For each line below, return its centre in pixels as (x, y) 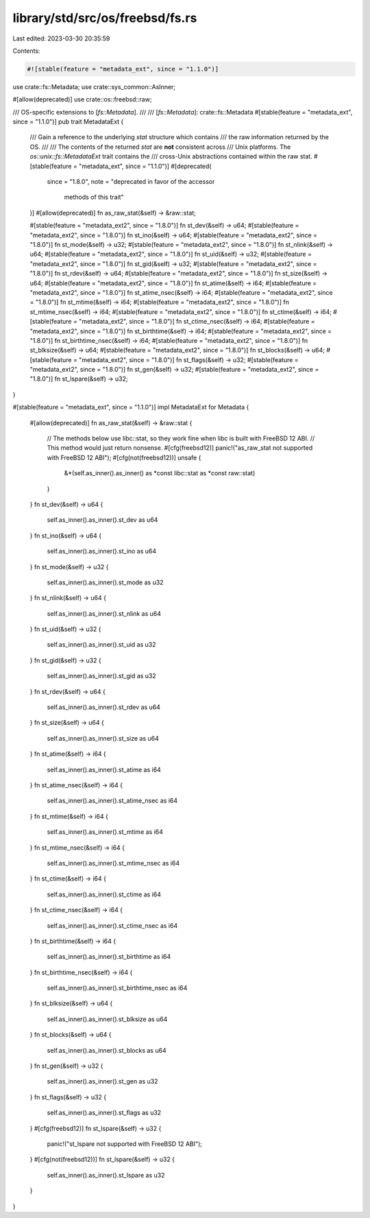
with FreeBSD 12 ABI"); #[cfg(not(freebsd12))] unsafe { (124, 457)
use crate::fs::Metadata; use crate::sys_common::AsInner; (94, 86)
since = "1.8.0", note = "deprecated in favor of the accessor (131, 182)
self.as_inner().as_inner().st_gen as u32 (102, 1082)
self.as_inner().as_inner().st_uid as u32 (101, 645)
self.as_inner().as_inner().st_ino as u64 (102, 551)
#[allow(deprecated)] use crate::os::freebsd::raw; (82, 99)
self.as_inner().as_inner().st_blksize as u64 (107, 1019)
